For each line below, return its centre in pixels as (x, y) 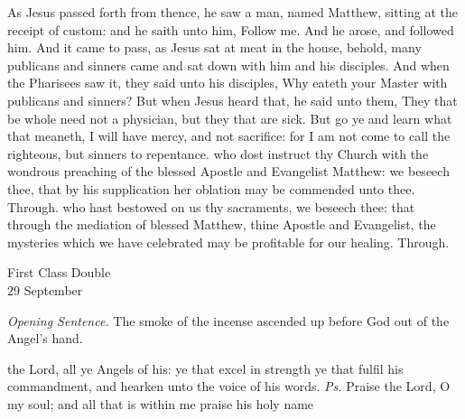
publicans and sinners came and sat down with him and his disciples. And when (228, 65)
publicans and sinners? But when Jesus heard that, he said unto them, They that (232, 100)
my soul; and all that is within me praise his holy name (161, 403)
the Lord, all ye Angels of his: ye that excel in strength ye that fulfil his (205, 368)
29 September (45, 289)
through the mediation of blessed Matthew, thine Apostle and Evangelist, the (222, 224)
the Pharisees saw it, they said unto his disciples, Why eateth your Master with (228, 83)
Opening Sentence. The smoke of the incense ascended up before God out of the (228, 320)
